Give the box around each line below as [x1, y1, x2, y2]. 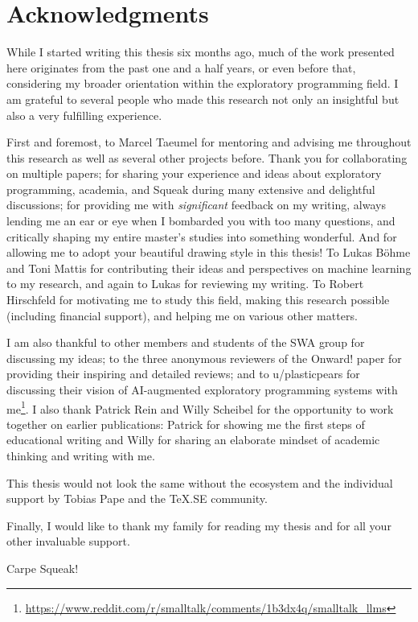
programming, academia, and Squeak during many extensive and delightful [6, 180, 375, 197]
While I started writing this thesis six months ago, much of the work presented [6, 43, 395, 60]
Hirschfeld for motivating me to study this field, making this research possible [6, 291, 390, 308]
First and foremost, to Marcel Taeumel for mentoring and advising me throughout [6, 134, 412, 150]
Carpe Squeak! [6, 560, 79, 576]
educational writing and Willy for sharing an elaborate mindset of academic [6, 431, 380, 448]
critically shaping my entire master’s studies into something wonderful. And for [6, 228, 397, 245]
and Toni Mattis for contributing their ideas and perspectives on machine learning [6, 259, 412, 276]
